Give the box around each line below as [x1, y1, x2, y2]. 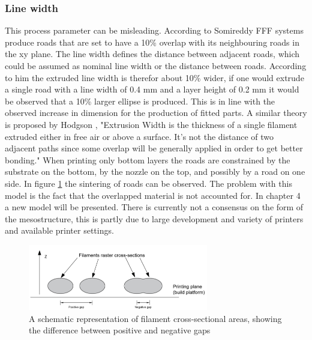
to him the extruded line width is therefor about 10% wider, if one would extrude [5, 71, 304, 83]
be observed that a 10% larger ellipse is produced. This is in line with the [5, 94, 275, 107]
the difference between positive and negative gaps [29, 324, 211, 336]
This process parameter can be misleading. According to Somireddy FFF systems [5, 24, 304, 37]
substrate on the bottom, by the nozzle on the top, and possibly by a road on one [5, 165, 305, 178]
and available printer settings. [5, 224, 114, 237]
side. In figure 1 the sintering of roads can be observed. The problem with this [5, 177, 292, 189]
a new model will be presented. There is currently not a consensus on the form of [5, 201, 304, 213]
